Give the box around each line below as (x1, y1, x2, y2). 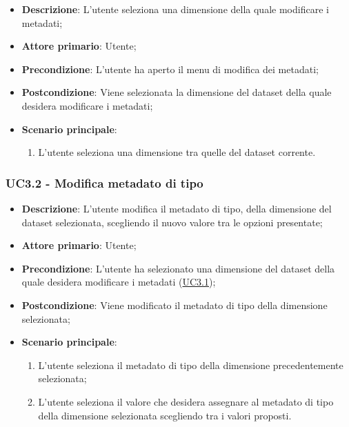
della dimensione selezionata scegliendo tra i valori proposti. (38, 408, 292, 422)
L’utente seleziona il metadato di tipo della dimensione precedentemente (38, 357, 343, 372)
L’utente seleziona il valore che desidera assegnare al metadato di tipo (38, 394, 334, 408)
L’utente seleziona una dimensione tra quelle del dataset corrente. (38, 145, 316, 159)
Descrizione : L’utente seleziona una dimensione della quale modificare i (21, 2, 329, 16)
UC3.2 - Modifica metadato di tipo (6, 174, 203, 191)
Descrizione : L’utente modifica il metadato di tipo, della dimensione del (21, 201, 332, 215)
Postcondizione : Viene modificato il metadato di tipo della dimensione (21, 297, 328, 312)
